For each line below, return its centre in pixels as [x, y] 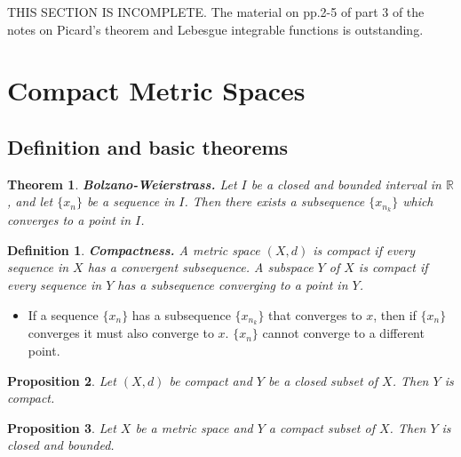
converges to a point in [69, 220]
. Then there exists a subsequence [274, 201]
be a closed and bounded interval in [346, 184]
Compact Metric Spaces [156, 90]
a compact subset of [322, 427]
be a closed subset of [323, 380]
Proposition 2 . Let [62, 380]
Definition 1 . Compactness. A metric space [134, 249]
